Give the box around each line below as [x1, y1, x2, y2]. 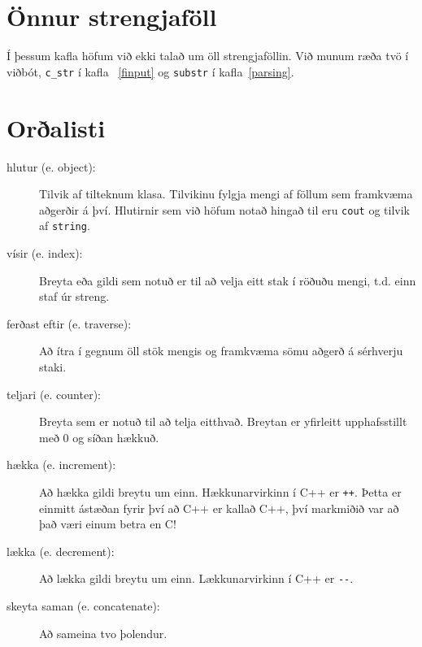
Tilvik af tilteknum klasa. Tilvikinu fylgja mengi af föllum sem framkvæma [39, 185, 413, 202]
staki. [39, 358, 67, 375]
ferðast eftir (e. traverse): [7, 315, 132, 332]
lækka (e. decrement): [7, 542, 115, 559]
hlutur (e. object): [7, 158, 96, 175]
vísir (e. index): [7, 245, 83, 261]
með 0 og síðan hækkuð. [39, 428, 159, 445]
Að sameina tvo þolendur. [39, 624, 167, 641]
